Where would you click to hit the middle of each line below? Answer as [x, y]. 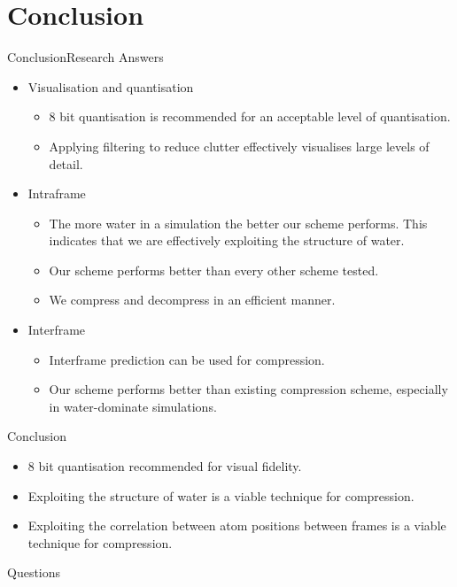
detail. [66, 163]
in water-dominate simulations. [133, 406]
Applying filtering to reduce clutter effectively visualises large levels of [239, 146]
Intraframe [57, 193]
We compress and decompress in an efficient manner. [192, 300]
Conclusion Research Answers [85, 57]
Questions [34, 572]
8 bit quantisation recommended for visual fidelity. [165, 466]
